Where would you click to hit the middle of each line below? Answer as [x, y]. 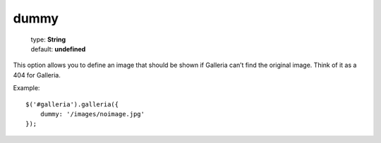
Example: [26, 88]
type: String [48, 39]
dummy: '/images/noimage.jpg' [92, 114]
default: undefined [58, 49]
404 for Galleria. [37, 75]
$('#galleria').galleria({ [72, 104]
